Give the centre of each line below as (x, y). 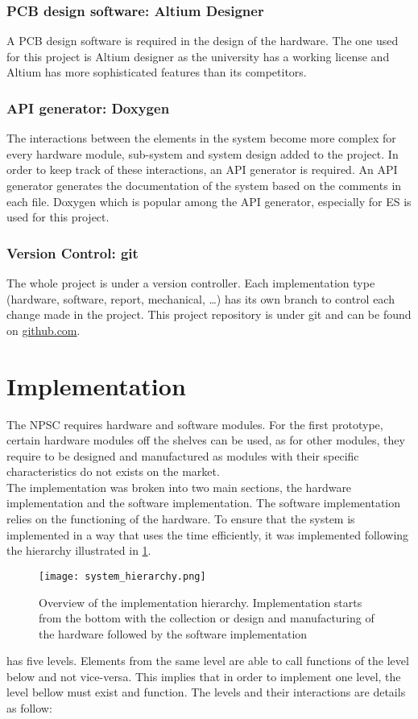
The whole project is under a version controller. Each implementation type (191, 283)
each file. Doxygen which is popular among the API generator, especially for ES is (209, 201)
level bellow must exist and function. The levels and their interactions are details (206, 692)
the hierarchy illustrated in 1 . (79, 550)
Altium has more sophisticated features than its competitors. (157, 72)
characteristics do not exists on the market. (113, 471)
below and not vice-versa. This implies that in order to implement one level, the (204, 676)
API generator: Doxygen (88, 107)
